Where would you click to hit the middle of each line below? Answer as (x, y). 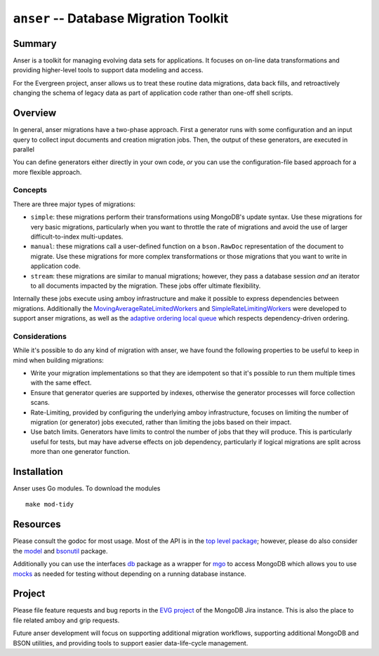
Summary (35, 43)
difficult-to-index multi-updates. (77, 237)
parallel (24, 149)
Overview (35, 113)
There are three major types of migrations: (74, 204)
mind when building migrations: (59, 360)
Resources (37, 524)
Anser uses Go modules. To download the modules (87, 488)
